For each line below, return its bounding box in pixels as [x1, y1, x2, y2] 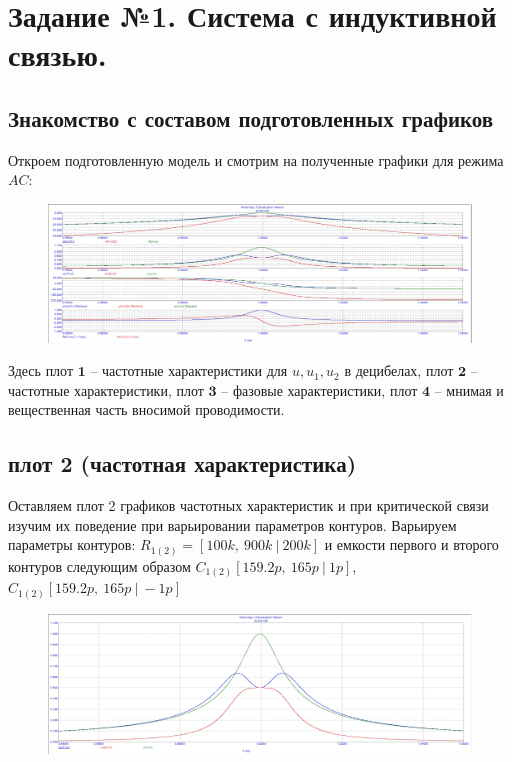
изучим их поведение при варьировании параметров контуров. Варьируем [8, 514, 457, 535]
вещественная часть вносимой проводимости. [8, 399, 285, 420]
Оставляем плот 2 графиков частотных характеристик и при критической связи [8, 495, 489, 516]
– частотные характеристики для [90, 360, 288, 381]
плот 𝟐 [425, 365, 467, 380]
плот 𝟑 [176, 384, 217, 399]
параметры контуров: [8, 534, 136, 555]
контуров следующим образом [8, 555, 191, 576]
